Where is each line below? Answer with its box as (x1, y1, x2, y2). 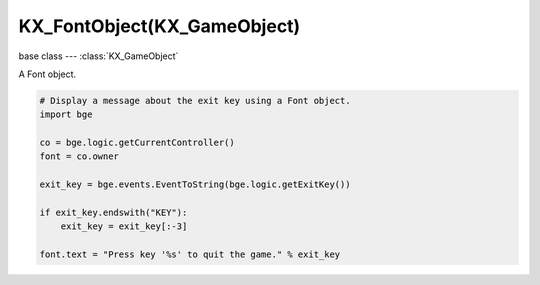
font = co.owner (39, 151, 120, 162)
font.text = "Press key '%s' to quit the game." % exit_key (39, 249, 341, 260)
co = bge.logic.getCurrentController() (39, 137, 235, 149)
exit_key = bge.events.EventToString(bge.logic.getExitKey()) (39, 179, 351, 190)
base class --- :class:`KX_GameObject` (18, 50, 179, 62)
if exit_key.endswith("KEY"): (39, 207, 188, 219)
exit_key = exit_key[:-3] (60, 221, 188, 232)
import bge (39, 109, 93, 120)
